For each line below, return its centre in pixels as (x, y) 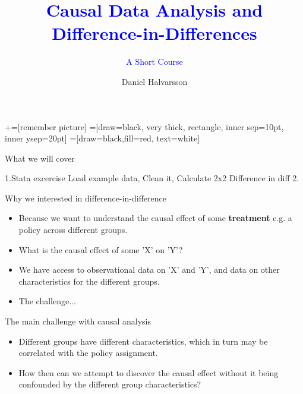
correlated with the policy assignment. (88, 353)
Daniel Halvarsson (154, 81)
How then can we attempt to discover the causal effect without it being (149, 372)
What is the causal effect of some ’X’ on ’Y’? (101, 249)
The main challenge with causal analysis (78, 321)
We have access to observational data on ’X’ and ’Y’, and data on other (149, 270)
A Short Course (154, 62)
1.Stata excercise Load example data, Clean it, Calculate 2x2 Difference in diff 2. (152, 178)
